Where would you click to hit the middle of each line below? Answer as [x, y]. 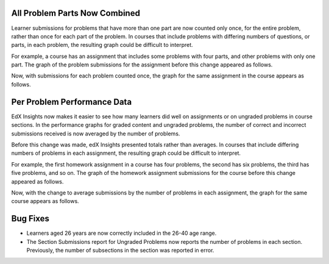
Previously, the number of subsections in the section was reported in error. [120, 250]
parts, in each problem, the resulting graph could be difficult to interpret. [102, 45]
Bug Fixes [30, 219]
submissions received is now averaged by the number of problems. [96, 134]
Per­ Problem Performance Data [72, 102]
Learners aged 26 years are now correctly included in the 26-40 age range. [122, 233]
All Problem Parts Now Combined [76, 13]
